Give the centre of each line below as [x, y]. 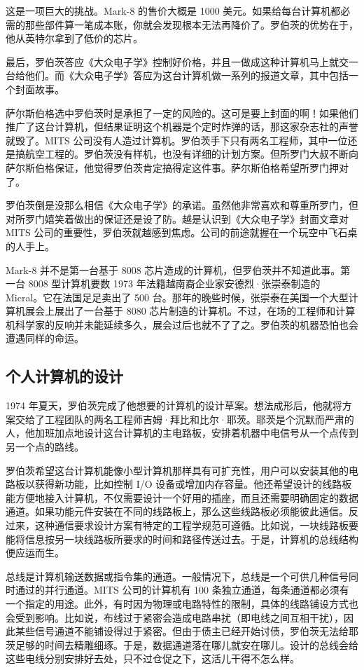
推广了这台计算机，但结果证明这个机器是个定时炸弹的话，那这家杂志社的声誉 [182, 127]
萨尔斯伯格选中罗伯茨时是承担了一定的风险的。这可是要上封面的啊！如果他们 [182, 112]
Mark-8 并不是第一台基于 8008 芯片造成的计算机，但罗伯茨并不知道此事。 [173, 269]
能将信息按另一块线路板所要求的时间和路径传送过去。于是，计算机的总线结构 [182, 539]
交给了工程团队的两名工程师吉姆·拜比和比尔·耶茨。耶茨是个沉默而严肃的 [184, 419]
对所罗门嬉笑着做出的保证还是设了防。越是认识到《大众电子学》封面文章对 [177, 218]
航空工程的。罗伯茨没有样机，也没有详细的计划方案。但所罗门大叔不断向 [191, 154]
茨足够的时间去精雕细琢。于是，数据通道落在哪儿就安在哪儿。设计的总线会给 [182, 644]
